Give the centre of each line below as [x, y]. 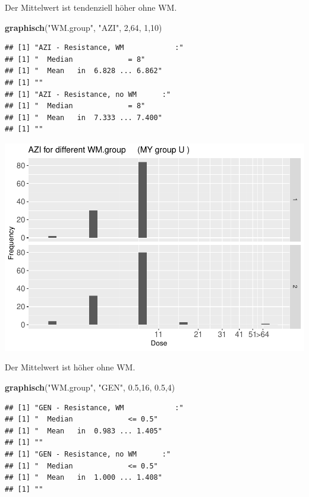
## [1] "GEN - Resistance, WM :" [94, 408]
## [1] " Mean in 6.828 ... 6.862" [83, 71]
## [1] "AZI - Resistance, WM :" [94, 48]
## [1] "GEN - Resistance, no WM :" [88, 454]
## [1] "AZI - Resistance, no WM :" [88, 94]
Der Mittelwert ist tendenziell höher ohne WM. [91, 7]
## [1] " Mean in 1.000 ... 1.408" [83, 478]
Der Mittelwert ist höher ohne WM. [70, 367]
